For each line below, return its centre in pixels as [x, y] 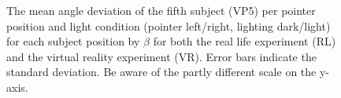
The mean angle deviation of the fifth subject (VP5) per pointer [161, 10]
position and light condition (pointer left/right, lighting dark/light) [169, 25]
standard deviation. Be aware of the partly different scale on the [161, 72]
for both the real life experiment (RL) [245, 41]
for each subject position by [73, 41]
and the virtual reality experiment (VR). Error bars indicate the [161, 56]
